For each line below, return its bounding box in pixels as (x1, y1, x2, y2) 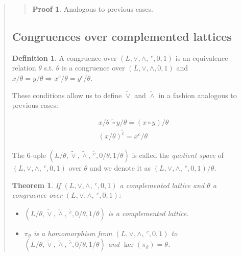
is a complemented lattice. (108, 207, 189, 218)
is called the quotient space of (132, 150, 224, 160)
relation (12, 62, 36, 73)
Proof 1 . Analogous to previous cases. (32, 4, 153, 14)
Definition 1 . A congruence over (12, 52, 117, 63)
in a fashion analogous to (158, 89, 237, 100)
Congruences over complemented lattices (12, 28, 232, 44)
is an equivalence (175, 52, 228, 63)
